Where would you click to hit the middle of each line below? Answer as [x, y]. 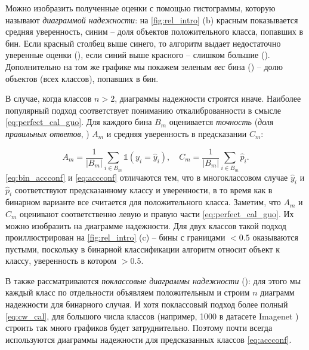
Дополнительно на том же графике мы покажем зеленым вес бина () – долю [144, 66]
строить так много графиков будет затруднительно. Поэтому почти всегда [139, 328]
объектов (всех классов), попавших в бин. [82, 78]
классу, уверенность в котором [61, 261]
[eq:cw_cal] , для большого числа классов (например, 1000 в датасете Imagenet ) [152, 316]
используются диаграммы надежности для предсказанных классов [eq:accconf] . [149, 339]
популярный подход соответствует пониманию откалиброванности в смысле [143, 110]
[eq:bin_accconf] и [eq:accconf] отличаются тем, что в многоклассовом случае [147, 177]
